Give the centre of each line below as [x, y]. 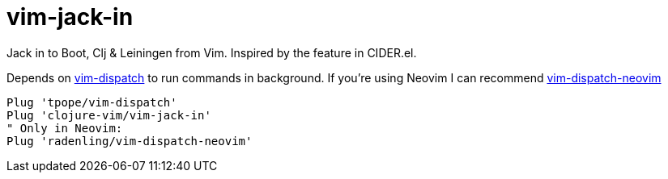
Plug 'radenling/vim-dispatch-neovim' [130, 141]
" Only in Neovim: [65, 128]
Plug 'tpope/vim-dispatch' [92, 102]
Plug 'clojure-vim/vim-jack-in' [109, 115]
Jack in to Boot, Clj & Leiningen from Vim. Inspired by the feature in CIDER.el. [212, 52]
